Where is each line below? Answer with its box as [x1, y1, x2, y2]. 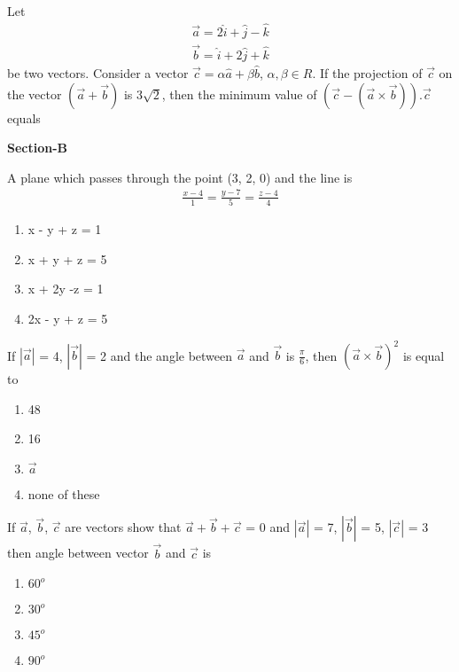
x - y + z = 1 [27, 220, 102, 238]
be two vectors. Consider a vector [7, 64, 189, 82]
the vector [7, 84, 62, 103]
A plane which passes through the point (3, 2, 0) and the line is [7, 168, 353, 186]
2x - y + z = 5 [27, 309, 108, 327]
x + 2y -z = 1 [27, 279, 104, 298]
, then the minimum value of [161, 84, 317, 103]
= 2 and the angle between [86, 346, 233, 363]
